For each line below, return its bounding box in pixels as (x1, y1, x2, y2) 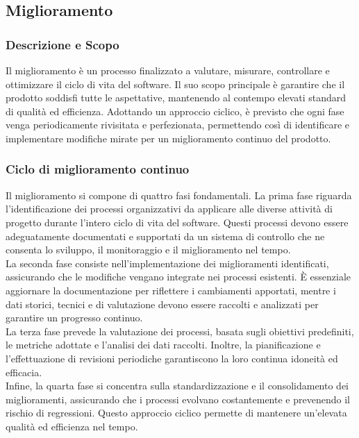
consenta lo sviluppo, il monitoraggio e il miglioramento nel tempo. (6, 242, 291, 257)
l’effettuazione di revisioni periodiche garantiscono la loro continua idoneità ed (6, 351, 338, 365)
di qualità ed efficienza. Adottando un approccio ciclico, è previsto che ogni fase (6, 103, 344, 118)
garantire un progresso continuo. (6, 310, 143, 325)
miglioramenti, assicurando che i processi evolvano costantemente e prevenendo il (6, 391, 350, 406)
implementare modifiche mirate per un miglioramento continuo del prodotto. (6, 130, 331, 145)
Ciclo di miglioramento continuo (6, 160, 190, 178)
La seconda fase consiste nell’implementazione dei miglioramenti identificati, (6, 255, 329, 270)
